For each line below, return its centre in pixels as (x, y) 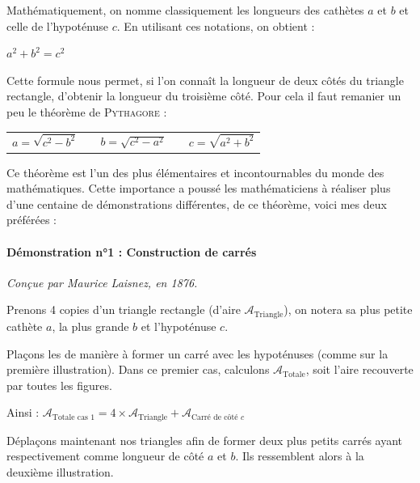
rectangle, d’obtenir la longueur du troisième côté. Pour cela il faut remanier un (204, 96)
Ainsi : (23, 412)
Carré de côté (214, 417)
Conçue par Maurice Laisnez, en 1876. (102, 282)
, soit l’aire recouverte (359, 369)
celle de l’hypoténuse (58, 25)
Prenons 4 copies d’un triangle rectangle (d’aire (124, 309)
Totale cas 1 (73, 417)
